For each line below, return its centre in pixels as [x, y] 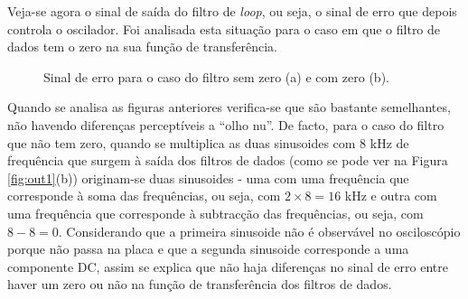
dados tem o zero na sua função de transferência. [142, 47]
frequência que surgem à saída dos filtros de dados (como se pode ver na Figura [228, 160]
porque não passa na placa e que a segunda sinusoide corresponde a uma [208, 249]
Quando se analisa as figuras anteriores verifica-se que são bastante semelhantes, [229, 107]
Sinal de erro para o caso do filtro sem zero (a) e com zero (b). [216, 76]
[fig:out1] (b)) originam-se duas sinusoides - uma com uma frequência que [208, 178]
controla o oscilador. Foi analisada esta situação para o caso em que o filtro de [224, 28]
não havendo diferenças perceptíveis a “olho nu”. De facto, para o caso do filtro [226, 124]
